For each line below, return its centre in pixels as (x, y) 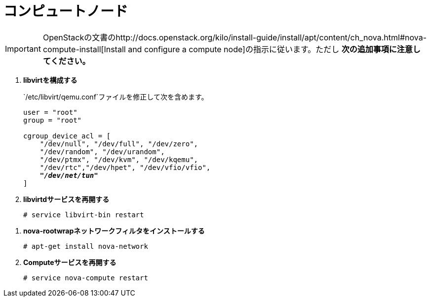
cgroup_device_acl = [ (67, 136)
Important (23, 49)
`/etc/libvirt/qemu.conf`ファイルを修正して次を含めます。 (116, 97)
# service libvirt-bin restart (84, 215)
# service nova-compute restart (86, 278)
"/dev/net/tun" (69, 175)
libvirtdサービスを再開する (66, 199)
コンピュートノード (66, 11)
